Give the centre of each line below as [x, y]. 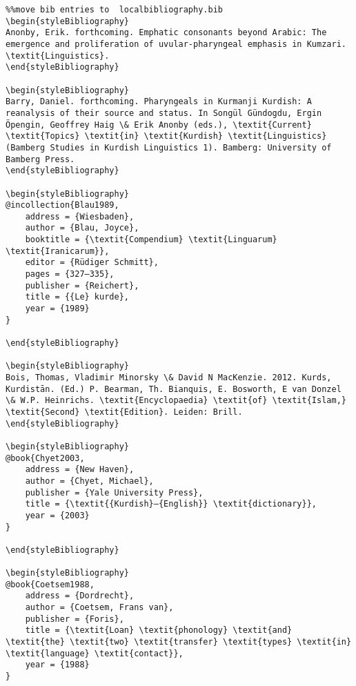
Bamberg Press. [40, 159]
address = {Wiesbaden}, [80, 216]
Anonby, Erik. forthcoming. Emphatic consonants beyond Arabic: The [166, 33]
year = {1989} [57, 309]
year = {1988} [57, 665]
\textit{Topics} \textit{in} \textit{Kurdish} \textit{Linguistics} [166, 136]
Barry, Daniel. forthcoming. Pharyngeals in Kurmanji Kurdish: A [159, 102]
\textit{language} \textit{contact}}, [95, 653]
